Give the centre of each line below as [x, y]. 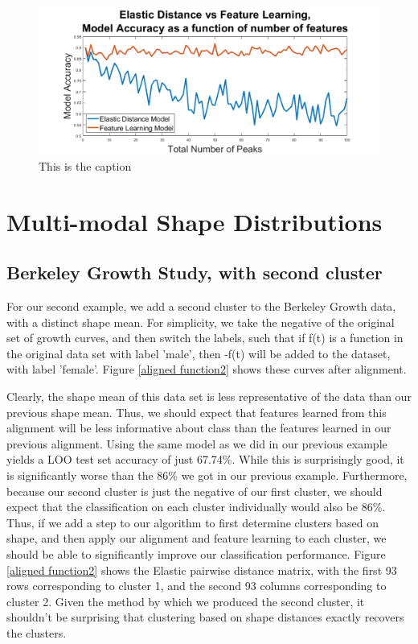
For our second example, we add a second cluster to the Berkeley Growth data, [201, 306]
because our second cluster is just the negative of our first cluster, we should [195, 491]
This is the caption [85, 165]
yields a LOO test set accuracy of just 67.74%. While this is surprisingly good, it [205, 459]
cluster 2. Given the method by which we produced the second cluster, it [186, 601]
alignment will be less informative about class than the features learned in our [199, 428]
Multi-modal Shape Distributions [195, 221]
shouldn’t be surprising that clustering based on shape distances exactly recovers [205, 617]
